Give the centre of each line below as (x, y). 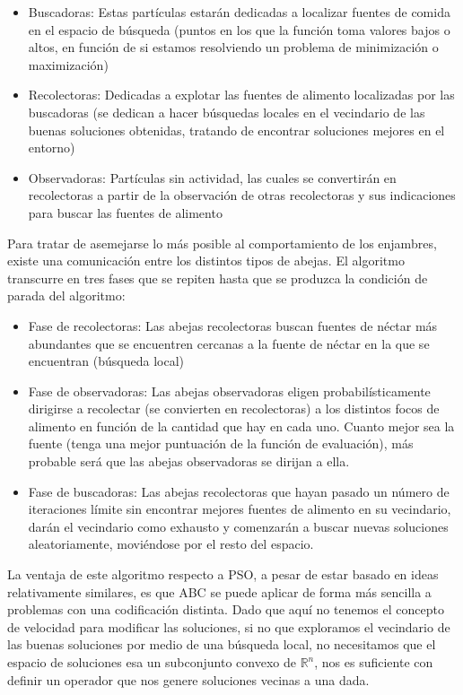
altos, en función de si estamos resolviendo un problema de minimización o (233, 47)
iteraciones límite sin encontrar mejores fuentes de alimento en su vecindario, (240, 509)
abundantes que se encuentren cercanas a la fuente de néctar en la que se (229, 343)
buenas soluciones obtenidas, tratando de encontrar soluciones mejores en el (236, 130)
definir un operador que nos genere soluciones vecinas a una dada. (188, 679)
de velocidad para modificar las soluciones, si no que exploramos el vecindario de (229, 626)
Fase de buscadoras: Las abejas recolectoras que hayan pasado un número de (239, 491)
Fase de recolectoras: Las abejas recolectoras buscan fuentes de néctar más (233, 325)
